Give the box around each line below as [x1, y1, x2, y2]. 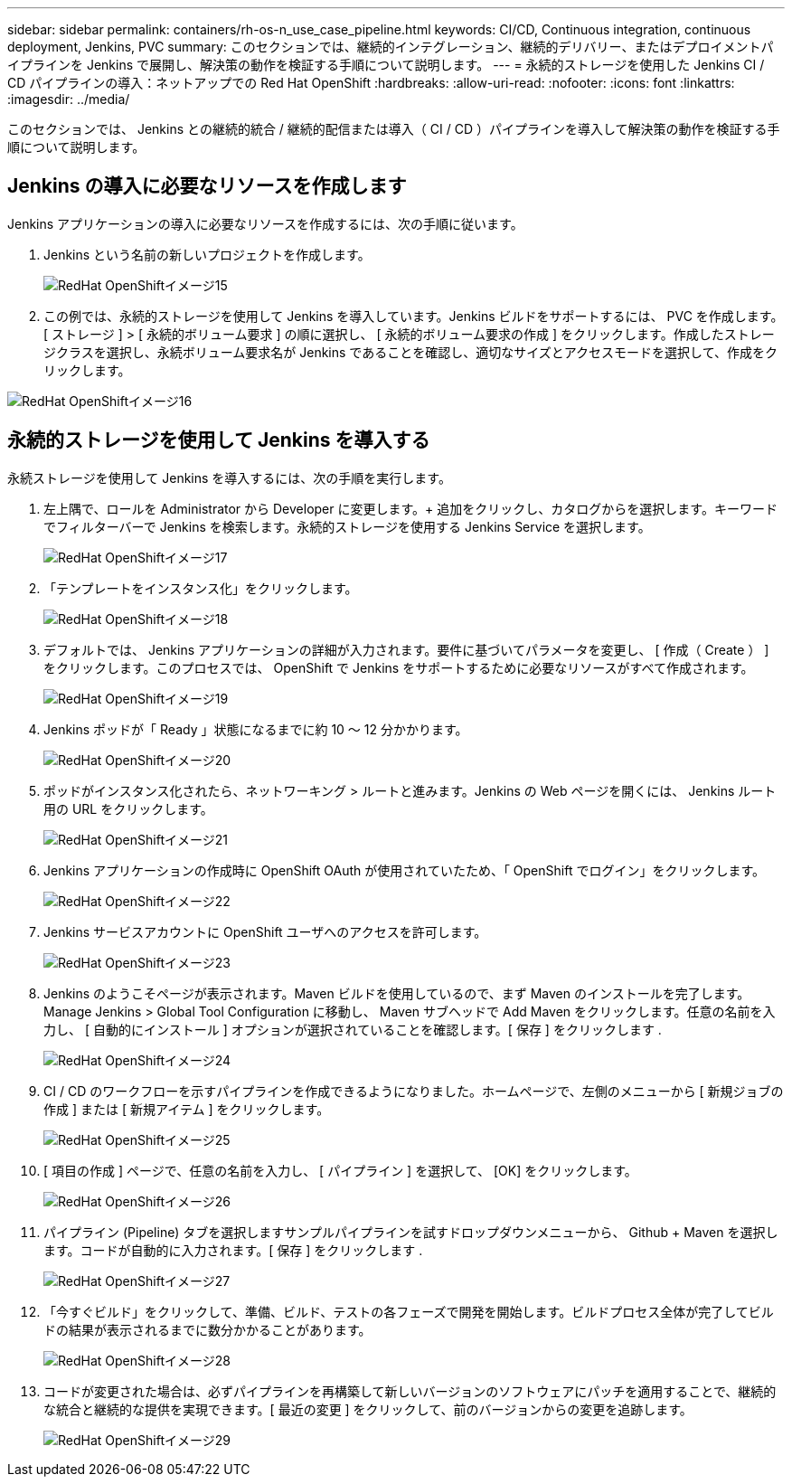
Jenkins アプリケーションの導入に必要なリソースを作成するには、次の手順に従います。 [7, 215, 523, 232]
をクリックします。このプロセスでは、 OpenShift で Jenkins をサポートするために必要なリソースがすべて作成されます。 [43, 659, 754, 676]
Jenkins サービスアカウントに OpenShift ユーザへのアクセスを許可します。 [43, 923, 487, 940]
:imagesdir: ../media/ [7, 91, 130, 107]
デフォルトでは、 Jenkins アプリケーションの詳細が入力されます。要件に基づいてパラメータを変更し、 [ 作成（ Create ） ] [43, 641, 769, 657]
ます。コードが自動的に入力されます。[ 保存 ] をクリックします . [43, 1242, 423, 1258]
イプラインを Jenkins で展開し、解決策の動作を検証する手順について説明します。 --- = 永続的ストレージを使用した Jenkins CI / [7, 57, 765, 72]
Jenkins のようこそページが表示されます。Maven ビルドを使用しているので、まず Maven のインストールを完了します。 [43, 985, 750, 1001]
